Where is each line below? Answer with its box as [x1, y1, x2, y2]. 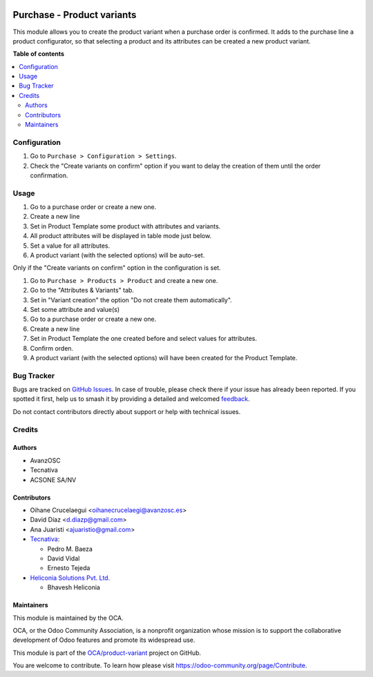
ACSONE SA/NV [30, 475, 77, 484]
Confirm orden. [30, 344, 74, 352]
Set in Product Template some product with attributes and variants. [30, 222, 221, 230]
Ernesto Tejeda [47, 564, 90, 572]
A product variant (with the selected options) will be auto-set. [30, 251, 205, 259]
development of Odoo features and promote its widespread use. [12, 636, 195, 645]
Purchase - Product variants [12, 9, 137, 21]
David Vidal [47, 554, 80, 562]
